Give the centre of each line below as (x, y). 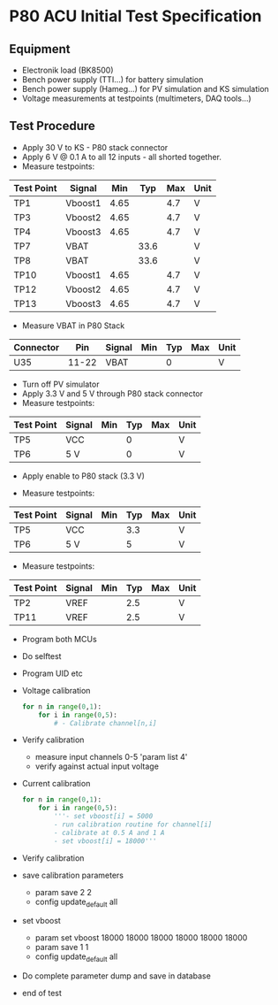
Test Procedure (52, 126)
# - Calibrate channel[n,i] (105, 723)
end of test (41, 993)
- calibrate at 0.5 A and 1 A (109, 832)
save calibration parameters (72, 875)
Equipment (40, 49)
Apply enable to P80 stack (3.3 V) (83, 476)
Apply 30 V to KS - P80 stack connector (95, 147)
